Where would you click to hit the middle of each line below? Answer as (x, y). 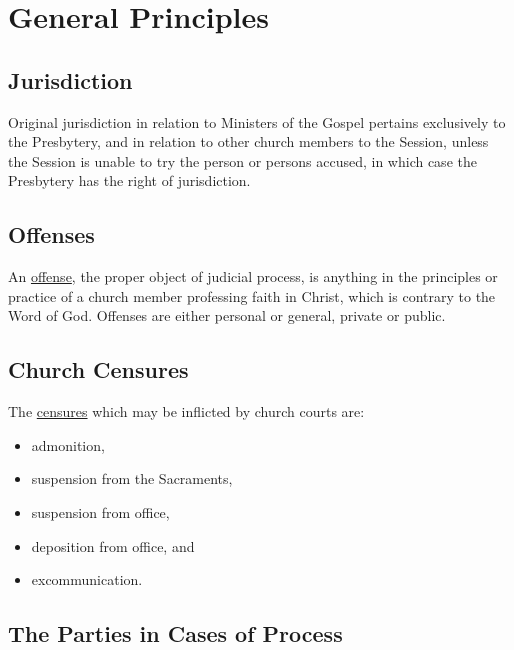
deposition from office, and (113, 545)
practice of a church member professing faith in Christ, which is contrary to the (252, 295)
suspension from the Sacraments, (132, 478)
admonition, (68, 444)
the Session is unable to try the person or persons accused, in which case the (242, 160)
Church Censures (98, 369)
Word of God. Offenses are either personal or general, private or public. (227, 315)
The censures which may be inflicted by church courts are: (186, 411)
